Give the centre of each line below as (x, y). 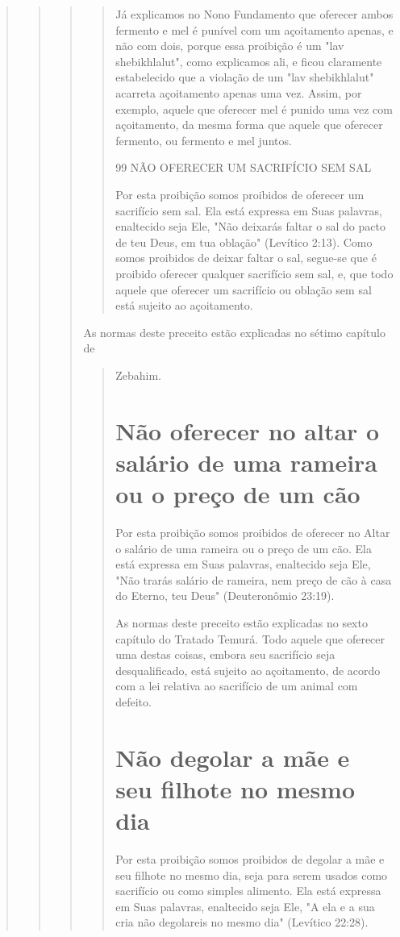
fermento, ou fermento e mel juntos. (204, 140)
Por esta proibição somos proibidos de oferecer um (240, 194)
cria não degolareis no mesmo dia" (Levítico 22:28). (242, 922)
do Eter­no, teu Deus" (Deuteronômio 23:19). (225, 596)
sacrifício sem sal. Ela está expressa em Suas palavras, (249, 210)
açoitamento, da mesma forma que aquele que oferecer (249, 125)
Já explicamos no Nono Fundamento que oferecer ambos (254, 14)
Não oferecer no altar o (248, 430)
